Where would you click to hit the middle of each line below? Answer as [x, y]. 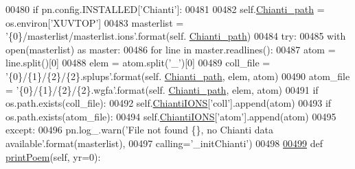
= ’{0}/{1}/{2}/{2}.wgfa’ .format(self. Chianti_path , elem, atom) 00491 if [162, 89]
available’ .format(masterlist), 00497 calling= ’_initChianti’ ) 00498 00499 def [164, 143]
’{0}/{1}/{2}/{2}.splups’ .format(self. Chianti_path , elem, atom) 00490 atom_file [178, 76]
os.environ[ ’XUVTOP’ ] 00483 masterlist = [95, 22]
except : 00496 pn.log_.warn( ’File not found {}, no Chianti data [139, 130]
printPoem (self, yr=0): [53, 156]
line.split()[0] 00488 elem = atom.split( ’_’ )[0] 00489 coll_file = [138, 63]
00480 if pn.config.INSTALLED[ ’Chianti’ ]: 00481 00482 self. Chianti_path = [165, 9]
